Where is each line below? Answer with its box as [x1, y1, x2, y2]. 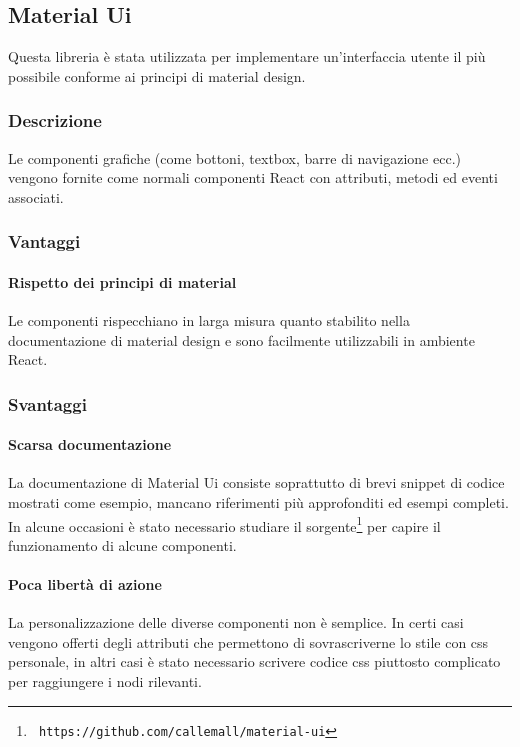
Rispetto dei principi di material [8, 271, 237, 292]
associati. [8, 186, 64, 207]
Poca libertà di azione [8, 574, 162, 595]
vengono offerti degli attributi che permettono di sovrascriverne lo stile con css [8, 631, 489, 652]
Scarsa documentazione [8, 434, 172, 455]
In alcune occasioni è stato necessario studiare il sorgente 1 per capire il [8, 512, 441, 536]
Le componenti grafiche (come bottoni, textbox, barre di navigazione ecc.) [8, 147, 461, 168]
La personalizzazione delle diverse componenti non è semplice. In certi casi [8, 612, 464, 633]
